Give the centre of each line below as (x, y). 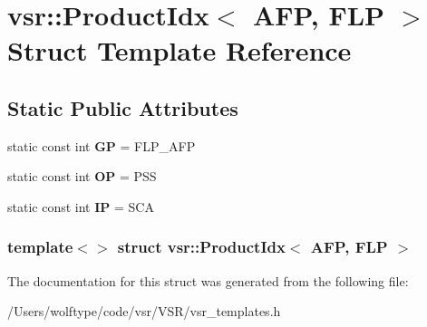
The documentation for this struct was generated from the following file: (208, 280)
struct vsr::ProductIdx (201, 247)
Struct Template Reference (180, 50)
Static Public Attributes (123, 107)
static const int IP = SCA (81, 206)
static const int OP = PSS (82, 176)
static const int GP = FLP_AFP (102, 145)
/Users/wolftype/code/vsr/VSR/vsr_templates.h (144, 311)
